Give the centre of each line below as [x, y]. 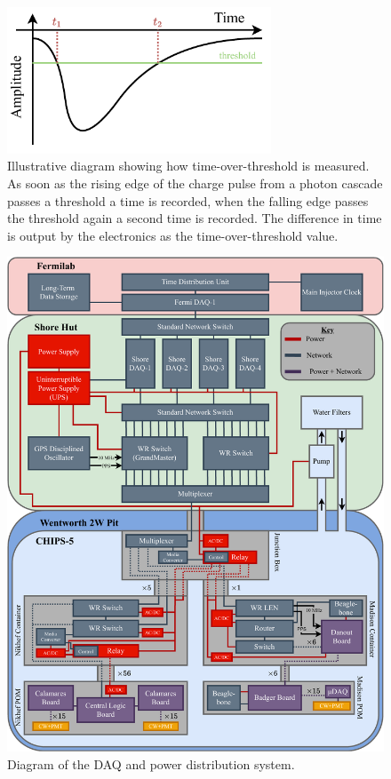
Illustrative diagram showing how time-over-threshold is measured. [188, 166]
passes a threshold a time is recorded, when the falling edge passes [188, 200]
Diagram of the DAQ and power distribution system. [151, 763]
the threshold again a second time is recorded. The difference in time [195, 218]
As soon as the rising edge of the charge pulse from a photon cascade [195, 183]
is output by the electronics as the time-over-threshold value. [173, 235]
